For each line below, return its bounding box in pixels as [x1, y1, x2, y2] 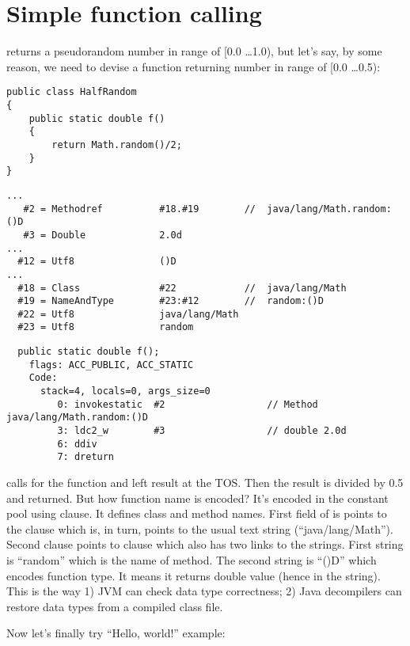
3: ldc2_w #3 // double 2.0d [57, 425, 347, 437]
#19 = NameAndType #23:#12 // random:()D [17, 295, 324, 307]
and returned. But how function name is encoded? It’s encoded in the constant [6, 489, 389, 506]
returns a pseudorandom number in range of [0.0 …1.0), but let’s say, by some [6, 43, 382, 59]
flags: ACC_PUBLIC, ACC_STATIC [28, 359, 194, 370]
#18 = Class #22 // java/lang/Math [17, 282, 347, 294]
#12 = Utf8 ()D [17, 256, 177, 268]
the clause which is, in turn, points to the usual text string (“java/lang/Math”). [6, 520, 393, 537]
